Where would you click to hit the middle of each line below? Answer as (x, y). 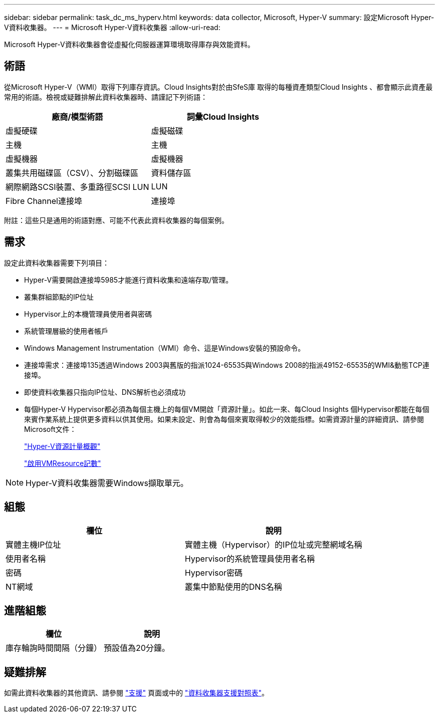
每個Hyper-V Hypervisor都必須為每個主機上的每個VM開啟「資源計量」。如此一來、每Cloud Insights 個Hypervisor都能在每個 (227, 409)
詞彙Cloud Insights (223, 116)
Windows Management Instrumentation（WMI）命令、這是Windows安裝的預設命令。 (165, 348)
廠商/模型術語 (77, 116)
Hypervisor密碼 (214, 572)
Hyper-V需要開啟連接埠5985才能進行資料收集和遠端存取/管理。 (129, 280)
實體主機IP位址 (33, 544)
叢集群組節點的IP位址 (59, 297)
